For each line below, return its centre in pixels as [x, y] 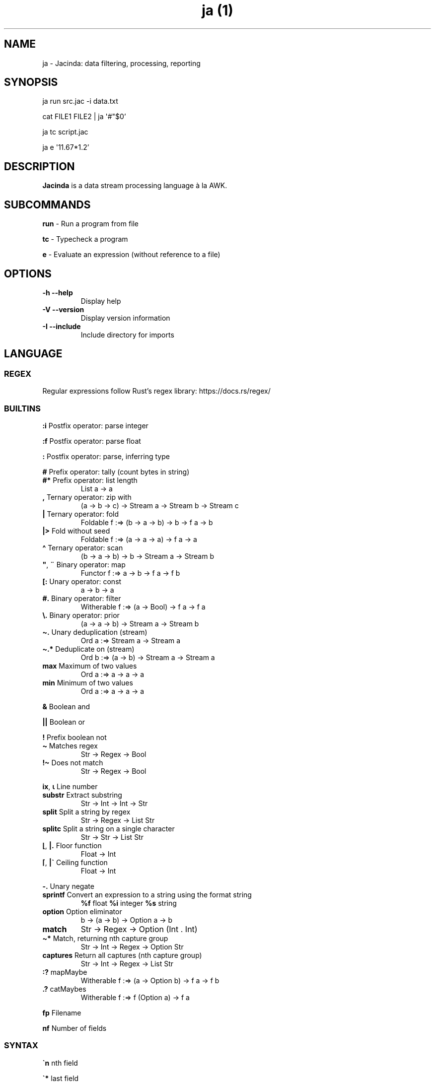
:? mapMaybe [65, 972]
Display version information [125, 318]
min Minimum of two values [88, 682]
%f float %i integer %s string [129, 903]
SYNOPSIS [31, 82]
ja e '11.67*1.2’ [66, 147]
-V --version [63, 309]
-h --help [58, 292]
